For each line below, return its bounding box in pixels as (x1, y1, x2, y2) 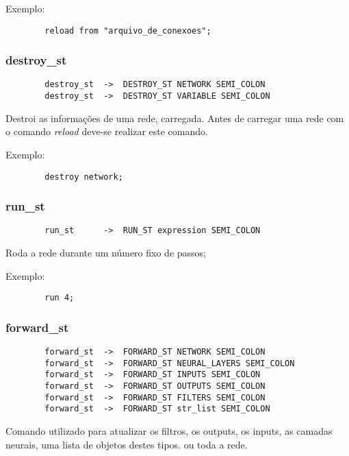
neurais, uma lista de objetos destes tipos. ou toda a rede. (5, 437, 248, 451)
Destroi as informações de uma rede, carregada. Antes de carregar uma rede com (5, 110, 344, 125)
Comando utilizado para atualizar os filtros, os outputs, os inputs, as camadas (5, 424, 333, 438)
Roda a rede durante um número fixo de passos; (5, 245, 206, 260)
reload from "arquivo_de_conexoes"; (44, 25, 211, 36)
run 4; (44, 293, 75, 303)
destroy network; (44, 171, 123, 182)
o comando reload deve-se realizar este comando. (5, 124, 208, 139)
